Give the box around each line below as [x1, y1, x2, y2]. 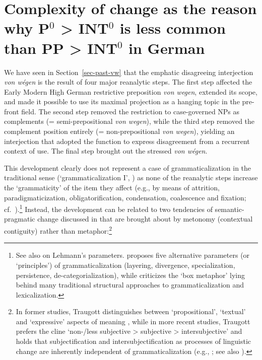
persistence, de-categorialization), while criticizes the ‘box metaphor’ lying [16, 269, 245, 280]
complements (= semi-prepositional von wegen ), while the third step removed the [4, 116, 255, 126]
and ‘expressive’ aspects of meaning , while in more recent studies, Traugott [16, 316, 250, 326]
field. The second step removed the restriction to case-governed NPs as [21, 106, 240, 116]
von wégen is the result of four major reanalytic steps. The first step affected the [4, 77, 252, 87]
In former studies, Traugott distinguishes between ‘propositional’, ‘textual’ [16, 306, 246, 317]
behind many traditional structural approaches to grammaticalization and [16, 279, 244, 290]
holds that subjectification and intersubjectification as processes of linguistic [16, 336, 251, 346]
